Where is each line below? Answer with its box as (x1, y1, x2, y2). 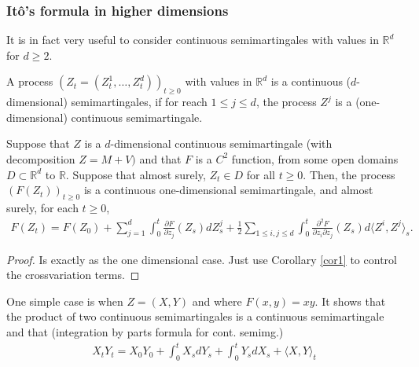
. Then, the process (303, 166, 395, 182)
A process (6, 73, 53, 90)
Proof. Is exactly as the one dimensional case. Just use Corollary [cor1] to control (6, 251, 397, 267)
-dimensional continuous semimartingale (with (110, 135, 333, 152)
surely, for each (6, 199, 79, 215)
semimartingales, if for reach (71, 94, 208, 110)
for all (246, 166, 275, 182)
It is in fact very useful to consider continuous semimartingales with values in (6, 31, 379, 48)
